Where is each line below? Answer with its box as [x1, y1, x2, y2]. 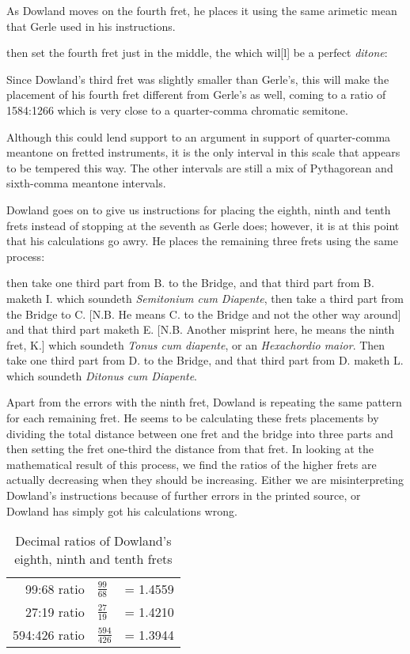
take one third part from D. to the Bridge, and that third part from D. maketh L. [6, 352, 404, 369]
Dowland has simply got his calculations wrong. [6, 502, 237, 519]
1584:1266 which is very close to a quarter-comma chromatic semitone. [6, 101, 348, 118]
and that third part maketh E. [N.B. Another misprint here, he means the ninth [6, 321, 395, 338]
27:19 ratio [25, 603, 85, 622]
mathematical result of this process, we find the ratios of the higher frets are [6, 456, 377, 472]
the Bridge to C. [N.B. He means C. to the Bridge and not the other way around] [6, 305, 401, 322]
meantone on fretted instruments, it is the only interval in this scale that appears [6, 144, 401, 161]
